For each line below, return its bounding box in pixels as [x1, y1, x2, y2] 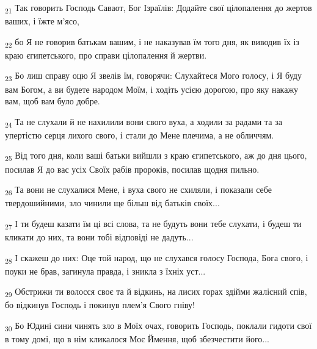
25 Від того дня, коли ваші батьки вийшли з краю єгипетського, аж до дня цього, [5, 149, 307, 164]
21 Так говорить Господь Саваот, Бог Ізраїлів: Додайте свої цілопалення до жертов [5, 1, 312, 15]
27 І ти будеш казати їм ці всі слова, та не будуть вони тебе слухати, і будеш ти [5, 217, 302, 231]
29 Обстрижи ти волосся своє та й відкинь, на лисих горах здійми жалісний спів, [5, 285, 307, 300]
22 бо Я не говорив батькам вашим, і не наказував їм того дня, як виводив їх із [5, 35, 299, 49]
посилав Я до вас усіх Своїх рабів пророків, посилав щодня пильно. [5, 162, 260, 175]
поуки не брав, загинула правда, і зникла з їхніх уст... [5, 264, 206, 277]
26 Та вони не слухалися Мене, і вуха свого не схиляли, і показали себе [5, 183, 272, 197]
